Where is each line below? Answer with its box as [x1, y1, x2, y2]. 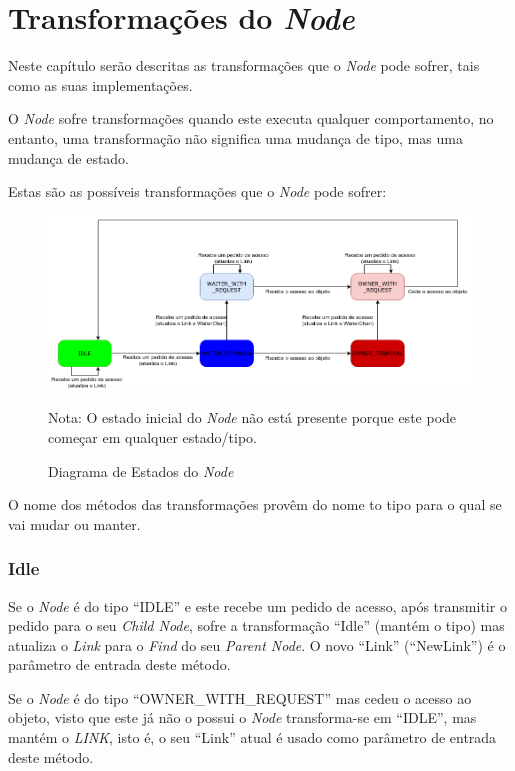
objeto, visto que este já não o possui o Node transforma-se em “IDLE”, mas [8, 707, 477, 728]
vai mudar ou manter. [8, 513, 141, 534]
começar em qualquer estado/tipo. [48, 426, 257, 447]
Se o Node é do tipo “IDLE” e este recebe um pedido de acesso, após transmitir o [8, 595, 507, 616]
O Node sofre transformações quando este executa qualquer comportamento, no [8, 108, 494, 129]
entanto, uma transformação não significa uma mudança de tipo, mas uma [8, 127, 463, 148]
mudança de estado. [8, 147, 130, 168]
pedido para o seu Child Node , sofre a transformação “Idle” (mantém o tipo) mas [8, 615, 505, 636]
